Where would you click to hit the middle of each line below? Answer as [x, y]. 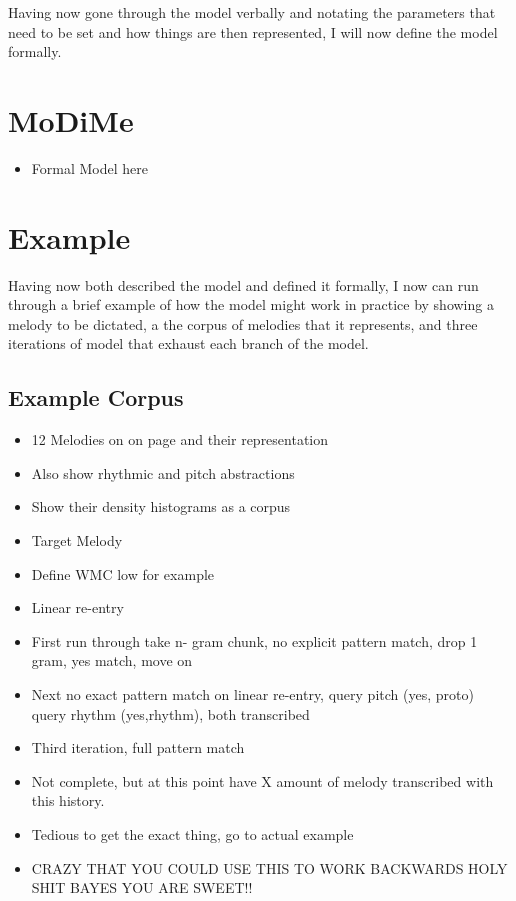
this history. [68, 800]
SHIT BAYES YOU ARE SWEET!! [142, 887]
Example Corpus [96, 397]
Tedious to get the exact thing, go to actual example [192, 833]
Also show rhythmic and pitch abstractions [163, 472]
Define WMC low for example [123, 573]
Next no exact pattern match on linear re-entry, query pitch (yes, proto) [252, 693]
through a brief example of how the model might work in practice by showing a [251, 304]
